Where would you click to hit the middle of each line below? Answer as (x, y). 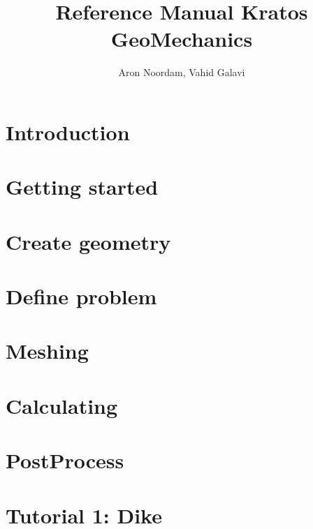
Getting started (82, 187)
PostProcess (65, 460)
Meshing (47, 351)
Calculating (62, 405)
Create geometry (88, 241)
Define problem (81, 296)
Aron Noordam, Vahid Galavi (182, 72)
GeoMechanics (182, 39)
